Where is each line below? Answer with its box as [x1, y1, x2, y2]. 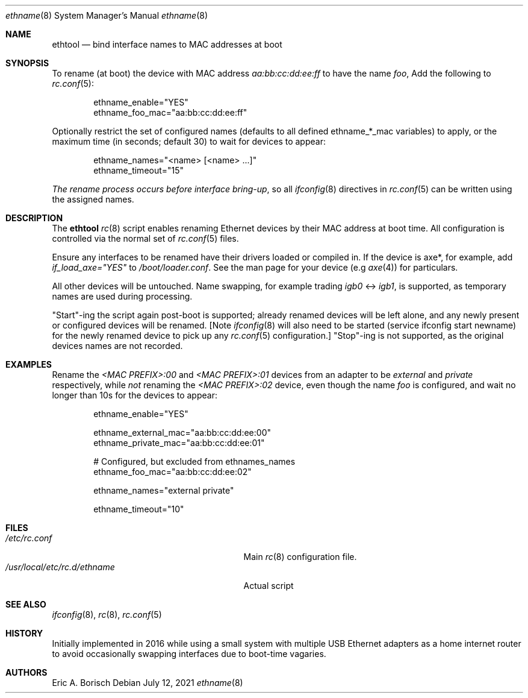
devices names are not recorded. [52, 341, 183, 351]
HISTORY [5, 628, 43, 638]
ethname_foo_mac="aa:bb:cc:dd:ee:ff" [93, 107, 247, 118]
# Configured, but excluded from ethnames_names [93, 456, 296, 467]
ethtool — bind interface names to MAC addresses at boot [52, 39, 282, 49]
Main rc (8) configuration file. [243, 552, 357, 562]
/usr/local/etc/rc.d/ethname [5, 562, 115, 572]
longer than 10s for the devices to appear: [52, 390, 217, 400]
